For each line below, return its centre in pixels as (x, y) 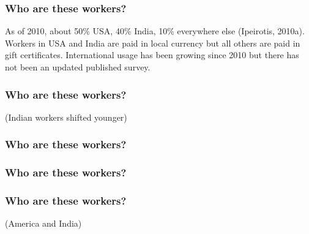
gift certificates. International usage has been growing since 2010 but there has (152, 55)
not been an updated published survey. (78, 67)
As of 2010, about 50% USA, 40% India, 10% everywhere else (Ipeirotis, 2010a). (155, 31)
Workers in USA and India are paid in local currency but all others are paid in (153, 43)
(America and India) (43, 223)
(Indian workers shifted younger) (66, 117)
